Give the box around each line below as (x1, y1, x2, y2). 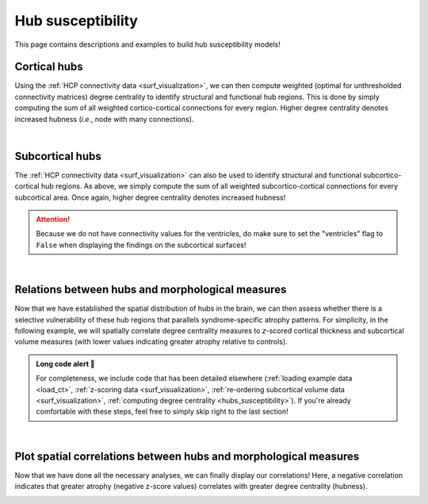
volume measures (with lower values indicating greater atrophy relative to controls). (14, 337, 289, 346)
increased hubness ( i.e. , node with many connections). (14, 114, 194, 124)
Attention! (36, 215, 71, 224)
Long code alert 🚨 (36, 359, 95, 368)
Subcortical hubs (14, 149, 102, 162)
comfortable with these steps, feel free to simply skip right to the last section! (36, 407, 289, 416)
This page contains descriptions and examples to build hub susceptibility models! (14, 40, 281, 49)
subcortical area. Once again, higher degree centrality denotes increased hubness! (14, 193, 286, 202)
